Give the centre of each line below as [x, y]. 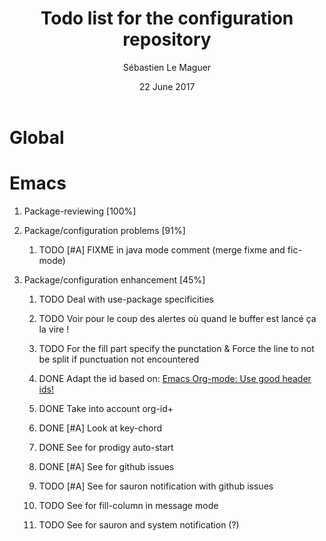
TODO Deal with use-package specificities [126, 299]
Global [37, 137]
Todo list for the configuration [167, 18]
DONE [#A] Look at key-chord [100, 428]
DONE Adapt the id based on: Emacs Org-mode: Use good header [175, 378]
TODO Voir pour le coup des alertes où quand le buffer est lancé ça [177, 318]
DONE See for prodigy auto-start [106, 447]
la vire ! [54, 329]
